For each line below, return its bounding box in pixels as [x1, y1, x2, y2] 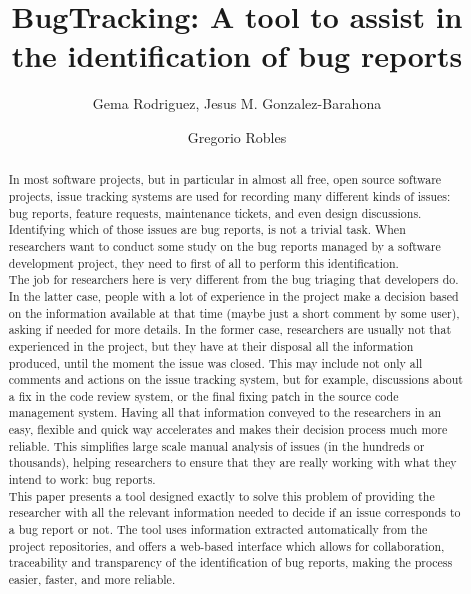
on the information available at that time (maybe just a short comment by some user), [8, 304, 460, 321]
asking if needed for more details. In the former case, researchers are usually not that [8, 321, 452, 338]
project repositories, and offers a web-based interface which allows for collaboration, [8, 537, 445, 554]
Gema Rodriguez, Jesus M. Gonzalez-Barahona [92, 93, 382, 114]
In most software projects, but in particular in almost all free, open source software [8, 171, 442, 188]
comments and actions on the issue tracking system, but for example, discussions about [8, 371, 463, 388]
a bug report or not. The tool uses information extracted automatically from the [8, 521, 428, 538]
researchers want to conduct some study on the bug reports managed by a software [8, 237, 441, 254]
